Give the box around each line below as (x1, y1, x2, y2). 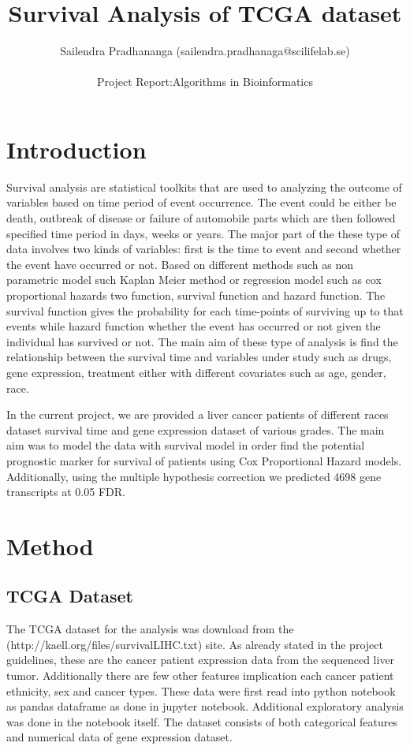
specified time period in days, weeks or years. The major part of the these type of (6, 225, 401, 241)
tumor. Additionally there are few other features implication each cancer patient (6, 667, 394, 684)
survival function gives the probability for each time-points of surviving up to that (6, 302, 404, 319)
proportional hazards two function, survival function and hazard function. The (6, 287, 386, 303)
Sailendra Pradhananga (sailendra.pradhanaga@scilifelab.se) (60, 43, 350, 59)
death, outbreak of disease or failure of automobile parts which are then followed (6, 210, 396, 226)
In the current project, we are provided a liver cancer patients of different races (6, 406, 389, 423)
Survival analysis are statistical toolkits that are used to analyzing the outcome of (6, 178, 402, 195)
